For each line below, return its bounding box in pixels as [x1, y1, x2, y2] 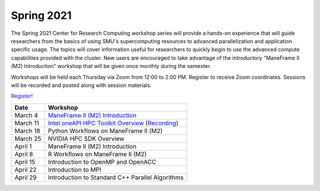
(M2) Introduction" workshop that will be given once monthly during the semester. [11, 63, 212, 70]
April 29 [14, 173, 37, 182]
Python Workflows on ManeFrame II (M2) [47, 127, 163, 135]
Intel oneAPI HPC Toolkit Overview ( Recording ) [47, 119, 179, 127]
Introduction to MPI [47, 166, 102, 174]
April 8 [14, 150, 33, 158]
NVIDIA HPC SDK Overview [47, 134, 124, 143]
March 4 [14, 111, 39, 119]
